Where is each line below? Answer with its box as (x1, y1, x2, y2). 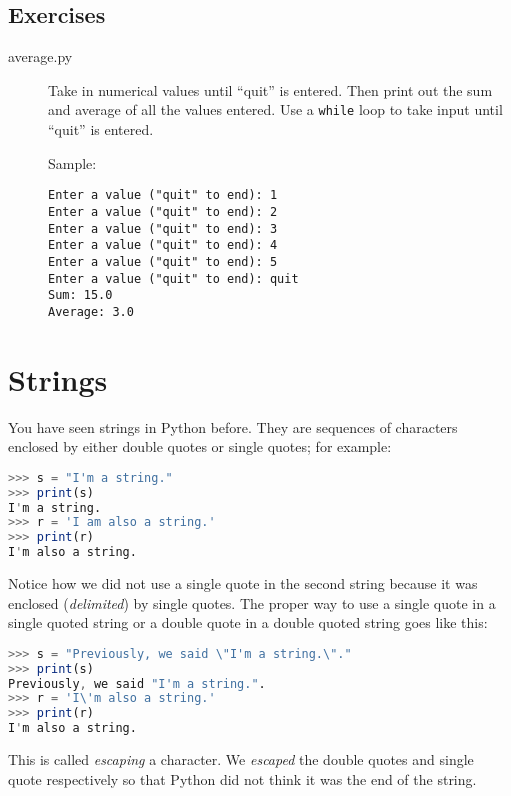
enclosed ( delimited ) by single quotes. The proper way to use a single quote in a (8, 592, 496, 613)
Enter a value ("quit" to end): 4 (48, 238, 278, 253)
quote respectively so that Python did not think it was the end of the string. (8, 768, 477, 789)
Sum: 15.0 (48, 288, 113, 303)
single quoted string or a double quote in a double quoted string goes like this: (8, 612, 488, 633)
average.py (8, 46, 73, 67)
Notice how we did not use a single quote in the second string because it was (8, 573, 478, 594)
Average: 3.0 (48, 304, 134, 319)
